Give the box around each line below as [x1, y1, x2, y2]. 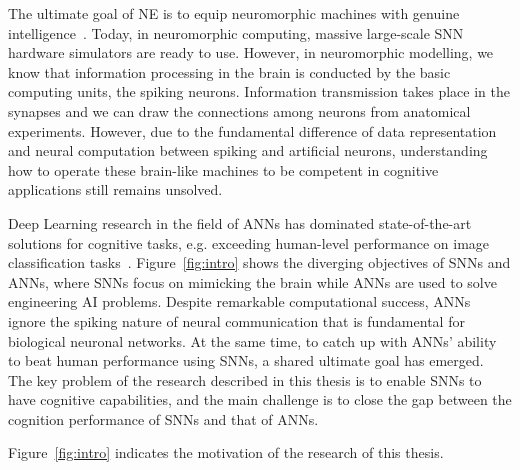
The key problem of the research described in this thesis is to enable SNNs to [8, 369, 482, 390]
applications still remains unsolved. [8, 179, 223, 200]
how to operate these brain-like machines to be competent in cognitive [8, 159, 439, 180]
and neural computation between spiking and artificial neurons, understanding [8, 140, 488, 161]
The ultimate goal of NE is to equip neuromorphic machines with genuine [8, 3, 460, 23]
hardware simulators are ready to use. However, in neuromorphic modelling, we [8, 42, 494, 63]
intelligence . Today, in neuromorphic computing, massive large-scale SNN [8, 22, 464, 43]
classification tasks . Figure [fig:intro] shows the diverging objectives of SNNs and [8, 252, 511, 273]
